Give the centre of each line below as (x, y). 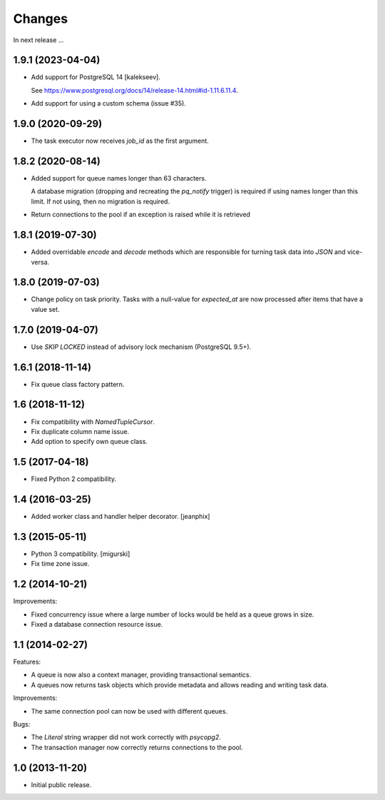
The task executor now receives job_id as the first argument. (120, 141)
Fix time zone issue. (60, 564)
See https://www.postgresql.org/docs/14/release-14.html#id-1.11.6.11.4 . (134, 90)
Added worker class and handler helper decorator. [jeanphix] (120, 517)
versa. (40, 262)
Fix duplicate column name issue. (80, 431)
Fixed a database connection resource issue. (97, 624)
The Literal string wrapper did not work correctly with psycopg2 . (126, 737)
